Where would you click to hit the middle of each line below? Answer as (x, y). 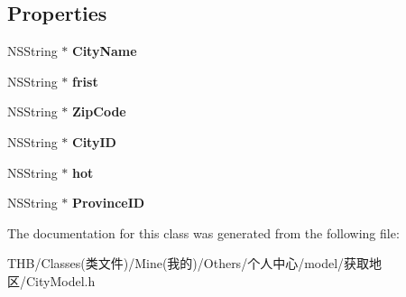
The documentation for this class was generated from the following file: (203, 232)
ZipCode (99, 111)
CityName (105, 51)
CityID (94, 141)
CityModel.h (60, 280)
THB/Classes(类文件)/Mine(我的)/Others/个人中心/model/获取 (189, 263)
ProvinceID (109, 203)
